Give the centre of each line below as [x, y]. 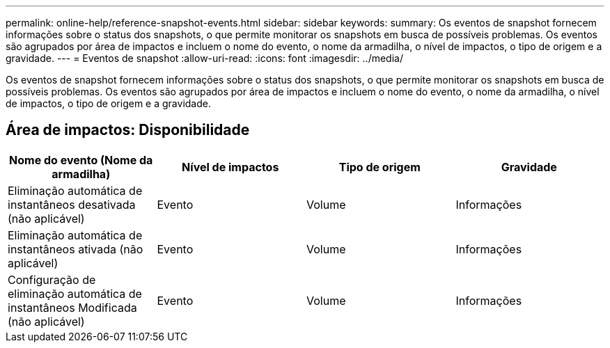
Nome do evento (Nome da [81, 160]
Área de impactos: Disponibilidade [128, 130]
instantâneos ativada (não [76, 249]
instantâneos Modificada [72, 307]
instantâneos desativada [72, 204]
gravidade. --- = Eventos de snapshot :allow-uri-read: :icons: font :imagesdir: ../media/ [204, 58]
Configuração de [52, 279]
